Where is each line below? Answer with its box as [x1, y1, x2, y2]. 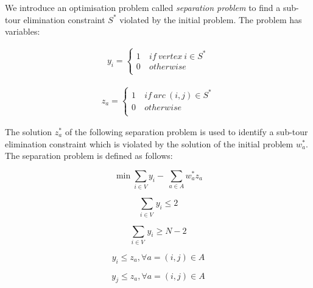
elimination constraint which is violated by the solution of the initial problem [5, 137, 294, 150]
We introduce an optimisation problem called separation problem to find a [5, 1, 281, 13]
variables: [5, 25, 40, 38]
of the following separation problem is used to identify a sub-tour [65, 125, 308, 138]
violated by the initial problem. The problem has [119, 13, 302, 26]
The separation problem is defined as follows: [5, 149, 173, 162]
